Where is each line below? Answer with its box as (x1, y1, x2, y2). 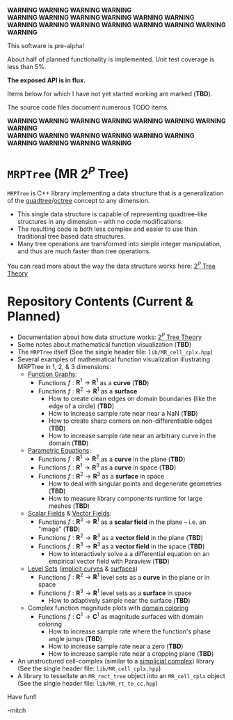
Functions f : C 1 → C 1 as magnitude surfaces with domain (38, 611, 204, 620)
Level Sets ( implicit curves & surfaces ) (27, 564, 138, 573)
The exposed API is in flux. (7, 76, 86, 84)
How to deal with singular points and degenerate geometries (48, 479, 223, 488)
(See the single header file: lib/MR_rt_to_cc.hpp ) (17, 679, 158, 687)
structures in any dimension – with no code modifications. (17, 218, 183, 226)
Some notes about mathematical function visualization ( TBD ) (17, 340, 192, 348)
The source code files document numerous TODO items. (7, 103, 169, 111)
